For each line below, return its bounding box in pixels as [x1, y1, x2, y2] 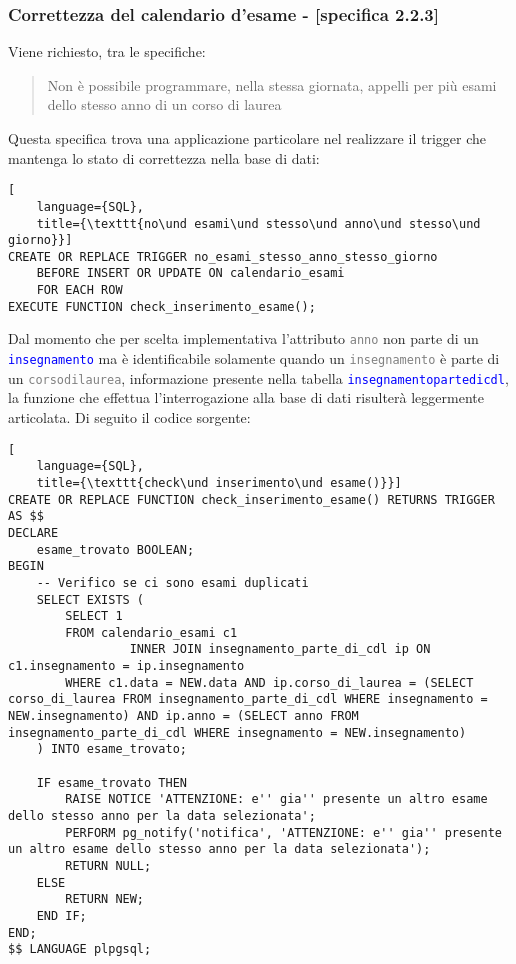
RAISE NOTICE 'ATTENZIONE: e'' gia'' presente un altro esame [65, 792, 488, 807]
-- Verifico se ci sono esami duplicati [36, 575, 309, 590]
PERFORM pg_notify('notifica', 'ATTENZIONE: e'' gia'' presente [65, 825, 502, 840]
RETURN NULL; [65, 859, 152, 873]
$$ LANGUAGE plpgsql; [8, 942, 152, 957]
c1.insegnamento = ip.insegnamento [8, 659, 245, 674]
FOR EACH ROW [36, 283, 123, 298]
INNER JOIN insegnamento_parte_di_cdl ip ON [129, 642, 431, 657]
